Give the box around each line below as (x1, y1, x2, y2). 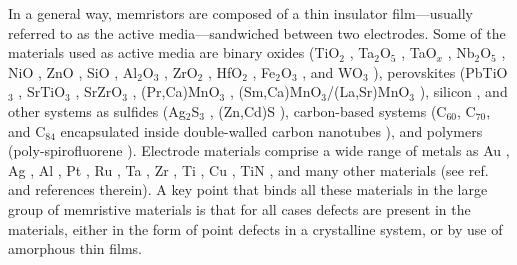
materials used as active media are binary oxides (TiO (8, 42, 340, 63)
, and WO (302, 61, 363, 82)
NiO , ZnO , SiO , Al (8, 61, 138, 82)
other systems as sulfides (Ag (8, 100, 186, 121)
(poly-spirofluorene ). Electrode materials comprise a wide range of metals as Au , (8, 140, 510, 161)
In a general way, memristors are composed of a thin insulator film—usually (8, 3, 473, 23)
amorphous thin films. (8, 238, 142, 259)
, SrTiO (18, 81, 66, 102)
